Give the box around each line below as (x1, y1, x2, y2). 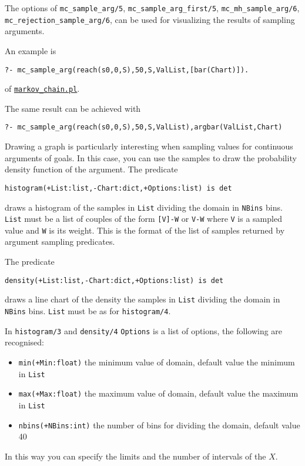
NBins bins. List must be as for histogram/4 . (5, 304, 171, 317)
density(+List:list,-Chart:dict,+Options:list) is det (5, 276, 224, 285)
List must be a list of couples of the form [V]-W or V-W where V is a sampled (5, 212, 282, 225)
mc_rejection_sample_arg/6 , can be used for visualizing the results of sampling (5, 13, 295, 25)
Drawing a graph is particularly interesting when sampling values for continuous (5, 140, 293, 152)
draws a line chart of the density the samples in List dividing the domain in (5, 293, 280, 305)
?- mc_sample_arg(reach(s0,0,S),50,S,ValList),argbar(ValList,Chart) (5, 123, 283, 132)
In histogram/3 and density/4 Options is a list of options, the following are (5, 324, 283, 337)
